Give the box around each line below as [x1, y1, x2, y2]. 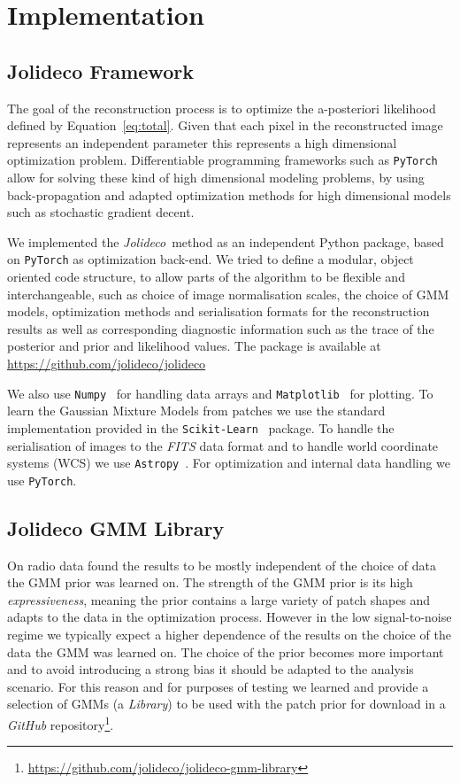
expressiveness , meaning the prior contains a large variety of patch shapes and [7, 590, 431, 609]
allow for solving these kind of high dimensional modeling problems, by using [7, 168, 425, 187]
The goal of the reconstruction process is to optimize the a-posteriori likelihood [7, 98, 436, 117]
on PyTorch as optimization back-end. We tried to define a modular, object [7, 250, 414, 268]
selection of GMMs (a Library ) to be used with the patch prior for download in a [7, 694, 446, 713]
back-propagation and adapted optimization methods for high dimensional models [7, 185, 451, 204]
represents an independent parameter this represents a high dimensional [7, 133, 397, 151]
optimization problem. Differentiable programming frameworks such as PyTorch [7, 151, 438, 169]
